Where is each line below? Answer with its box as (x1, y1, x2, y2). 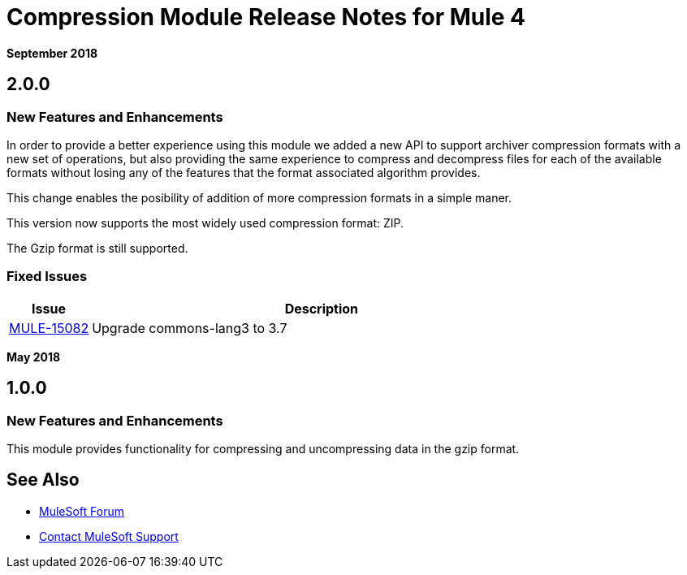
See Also (6, 469, 80, 491)
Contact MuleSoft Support (39, 529, 179, 543)
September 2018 (6, 45, 98, 60)
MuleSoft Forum (39, 504, 124, 518)
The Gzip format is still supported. (6, 240, 188, 255)
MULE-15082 (9, 319, 89, 336)
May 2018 (6, 349, 61, 364)
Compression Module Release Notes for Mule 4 (6, 3, 526, 31)
